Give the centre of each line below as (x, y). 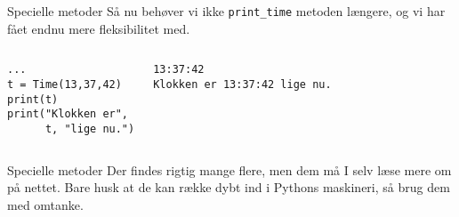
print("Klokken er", (68, 114)
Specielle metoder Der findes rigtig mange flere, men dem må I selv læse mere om (229, 169)
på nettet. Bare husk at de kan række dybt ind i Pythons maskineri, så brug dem (229, 187)
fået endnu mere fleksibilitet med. (99, 28)
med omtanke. (45, 204)
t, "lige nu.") (90, 129)
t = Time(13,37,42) (64, 84)
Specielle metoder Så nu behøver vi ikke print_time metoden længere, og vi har (226, 11)
